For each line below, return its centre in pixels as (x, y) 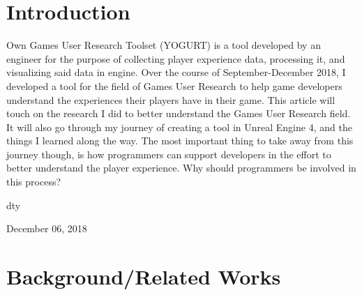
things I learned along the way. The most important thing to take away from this (180, 141)
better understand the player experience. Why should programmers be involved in (181, 168)
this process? (34, 182)
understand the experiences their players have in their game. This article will (171, 99)
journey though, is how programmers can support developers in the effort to (169, 154)
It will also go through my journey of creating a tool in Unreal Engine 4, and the (179, 127)
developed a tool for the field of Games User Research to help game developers (174, 85)
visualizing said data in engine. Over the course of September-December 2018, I (176, 72)
